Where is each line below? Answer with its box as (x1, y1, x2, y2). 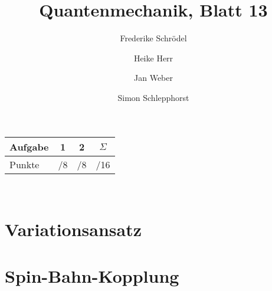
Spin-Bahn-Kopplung (5, 263, 179, 287)
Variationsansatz (5, 217, 142, 241)
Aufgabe (9, 139, 49, 153)
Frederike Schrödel (120, 32, 187, 44)
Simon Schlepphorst (117, 91, 189, 103)
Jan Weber (134, 71, 173, 84)
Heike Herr (133, 51, 173, 64)
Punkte (9, 157, 40, 171)
